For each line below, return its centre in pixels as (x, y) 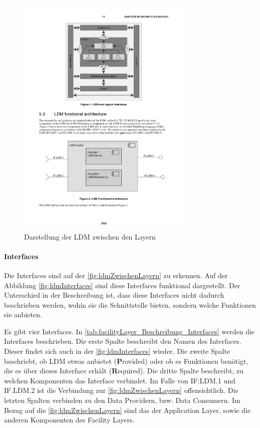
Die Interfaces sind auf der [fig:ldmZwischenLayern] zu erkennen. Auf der (116, 275)
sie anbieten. (23, 314)
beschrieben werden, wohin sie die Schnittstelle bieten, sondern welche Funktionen (130, 304)
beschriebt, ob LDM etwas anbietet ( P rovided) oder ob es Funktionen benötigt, (126, 361)
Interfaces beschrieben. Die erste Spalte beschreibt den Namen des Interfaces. (123, 341)
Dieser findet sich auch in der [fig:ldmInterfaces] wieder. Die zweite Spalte (117, 351)
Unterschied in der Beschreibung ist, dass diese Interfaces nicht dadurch (114, 295)
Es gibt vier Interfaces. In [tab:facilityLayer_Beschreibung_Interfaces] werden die (129, 331)
